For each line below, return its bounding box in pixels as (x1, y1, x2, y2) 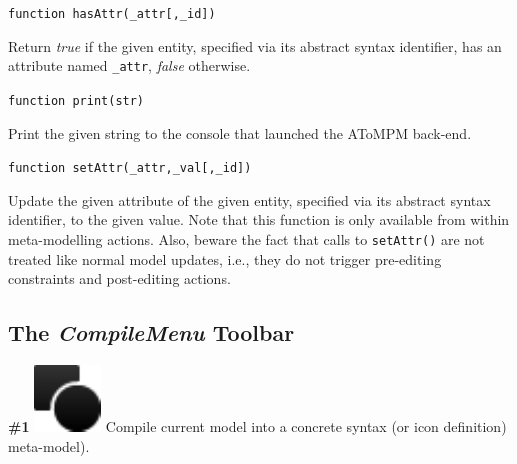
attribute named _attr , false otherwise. (8, 55, 251, 76)
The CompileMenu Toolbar (8, 317, 295, 348)
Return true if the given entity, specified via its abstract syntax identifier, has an (8, 35, 502, 56)
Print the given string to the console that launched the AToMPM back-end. (8, 122, 472, 143)
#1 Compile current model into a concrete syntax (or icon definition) (8, 416, 507, 437)
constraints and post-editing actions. (8, 268, 231, 289)
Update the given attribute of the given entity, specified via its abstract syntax (8, 189, 491, 210)
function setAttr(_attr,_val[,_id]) (8, 161, 252, 176)
